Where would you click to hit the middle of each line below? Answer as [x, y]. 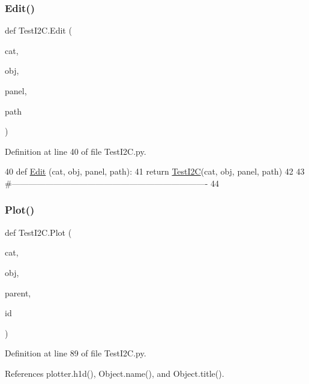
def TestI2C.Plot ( [38, 232]
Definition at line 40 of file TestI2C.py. [76, 151]
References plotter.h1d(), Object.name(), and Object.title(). [115, 373]
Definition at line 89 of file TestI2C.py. [76, 353]
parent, [18, 292]
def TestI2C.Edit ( [38, 30]
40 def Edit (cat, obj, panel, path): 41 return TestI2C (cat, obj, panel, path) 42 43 [155, 171]
